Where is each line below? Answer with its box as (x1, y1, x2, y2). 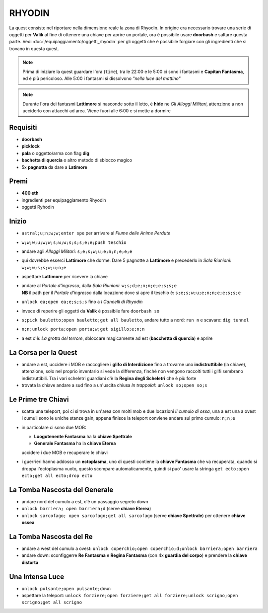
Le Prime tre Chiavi (9, 395, 69, 403)
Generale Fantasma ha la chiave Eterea (34, 440, 116, 447)
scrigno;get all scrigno (21, 600, 82, 606)
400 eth (21, 190, 39, 196)
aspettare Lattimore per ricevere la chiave (21, 274, 108, 280)
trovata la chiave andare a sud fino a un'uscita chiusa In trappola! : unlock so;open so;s (21, 382, 208, 388)
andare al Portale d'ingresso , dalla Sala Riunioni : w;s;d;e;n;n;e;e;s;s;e (21, 283, 177, 289)
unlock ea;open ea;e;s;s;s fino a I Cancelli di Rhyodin (21, 299, 143, 305)
